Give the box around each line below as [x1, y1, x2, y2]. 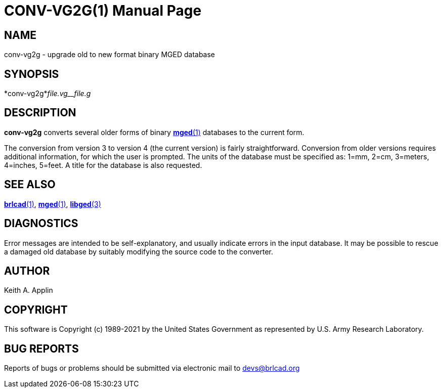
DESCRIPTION [4, 106, 76, 119]
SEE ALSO [4, 178, 56, 191]
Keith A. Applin [4, 286, 53, 295]
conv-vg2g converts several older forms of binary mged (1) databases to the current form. [4, 127, 304, 137]
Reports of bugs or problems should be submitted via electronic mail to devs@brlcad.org [4, 364, 300, 373]
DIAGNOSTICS [4, 217, 78, 230]
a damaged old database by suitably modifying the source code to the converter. [4, 247, 273, 256]
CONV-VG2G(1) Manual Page [4, 2, 202, 19]
